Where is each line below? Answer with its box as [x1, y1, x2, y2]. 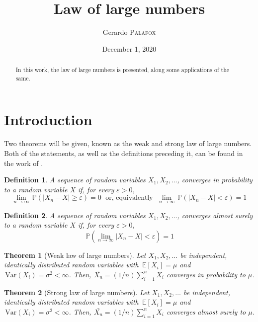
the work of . [4, 158, 43, 168]
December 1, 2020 [102, 43, 157, 54]
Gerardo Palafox [102, 27, 156, 37]
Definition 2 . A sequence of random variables [4, 210, 146, 220]
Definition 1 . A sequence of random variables [4, 174, 146, 185]
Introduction [4, 109, 92, 130]
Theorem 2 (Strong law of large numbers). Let [4, 287, 150, 297]
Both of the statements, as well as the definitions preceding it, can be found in [4, 148, 243, 158]
